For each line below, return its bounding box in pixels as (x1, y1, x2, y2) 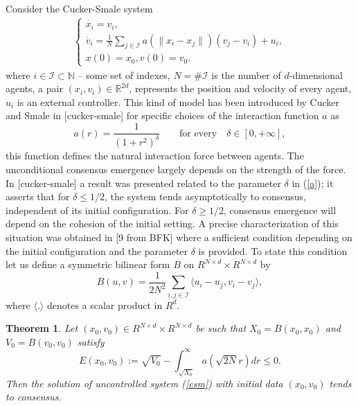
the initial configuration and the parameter (6, 243, 188, 258)
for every (179, 128, 217, 139)
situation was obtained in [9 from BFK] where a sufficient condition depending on (6, 230, 352, 245)
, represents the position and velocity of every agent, (129, 81, 352, 96)
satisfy (77, 334, 105, 348)
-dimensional (289, 67, 343, 82)
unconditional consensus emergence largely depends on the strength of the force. (6, 162, 346, 177)
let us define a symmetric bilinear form (6, 257, 170, 272)
